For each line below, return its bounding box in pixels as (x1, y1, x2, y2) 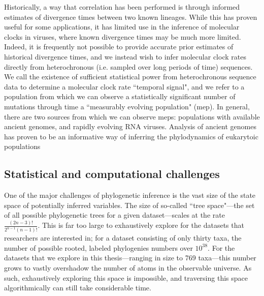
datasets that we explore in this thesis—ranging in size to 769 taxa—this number (4, 252, 256, 263)
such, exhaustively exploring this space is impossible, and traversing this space (4, 272, 248, 283)
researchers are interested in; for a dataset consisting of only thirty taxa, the (4, 232, 242, 243)
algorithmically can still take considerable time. (4, 282, 151, 293)
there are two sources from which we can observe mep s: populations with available (4, 111, 260, 122)
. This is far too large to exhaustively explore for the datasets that (38, 220, 244, 230)
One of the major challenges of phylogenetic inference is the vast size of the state (4, 190, 256, 200)
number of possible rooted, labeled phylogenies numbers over (4, 242, 193, 253)
